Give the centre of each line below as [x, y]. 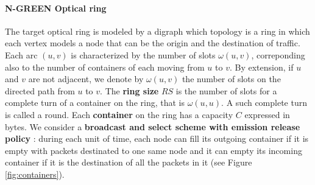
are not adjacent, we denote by [86, 79]
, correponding [278, 54]
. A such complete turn [264, 103]
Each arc [21, 54]
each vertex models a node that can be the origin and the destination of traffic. [153, 43]
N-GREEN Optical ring [56, 8]
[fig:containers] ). [35, 174]
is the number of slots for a [226, 90]
